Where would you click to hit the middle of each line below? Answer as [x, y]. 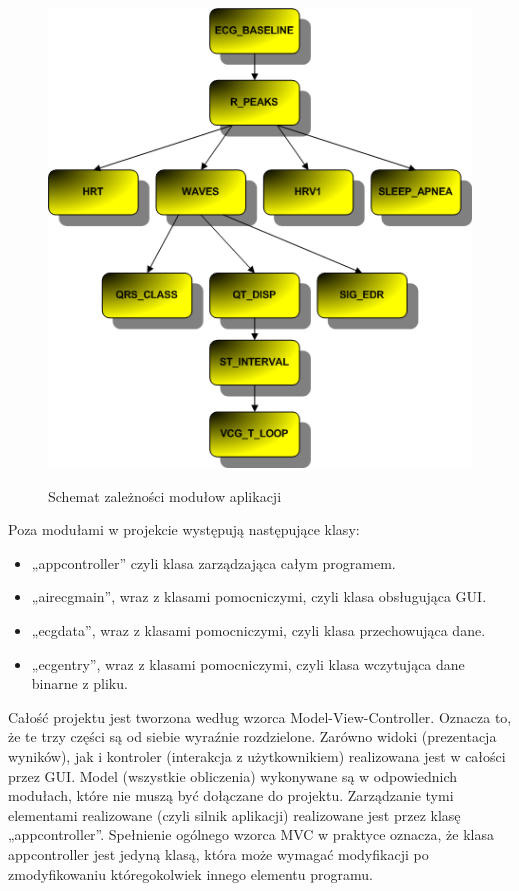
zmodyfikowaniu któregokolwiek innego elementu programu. [190, 873]
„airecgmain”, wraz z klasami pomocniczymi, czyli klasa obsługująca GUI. [259, 596]
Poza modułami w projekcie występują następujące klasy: [184, 529]
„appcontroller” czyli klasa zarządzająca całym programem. [213, 562]
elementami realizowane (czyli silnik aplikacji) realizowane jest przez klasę [234, 814]
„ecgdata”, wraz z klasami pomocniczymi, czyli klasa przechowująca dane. [258, 630]
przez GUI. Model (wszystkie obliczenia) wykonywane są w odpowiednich [233, 775]
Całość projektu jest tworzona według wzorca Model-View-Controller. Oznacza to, [260, 716]
